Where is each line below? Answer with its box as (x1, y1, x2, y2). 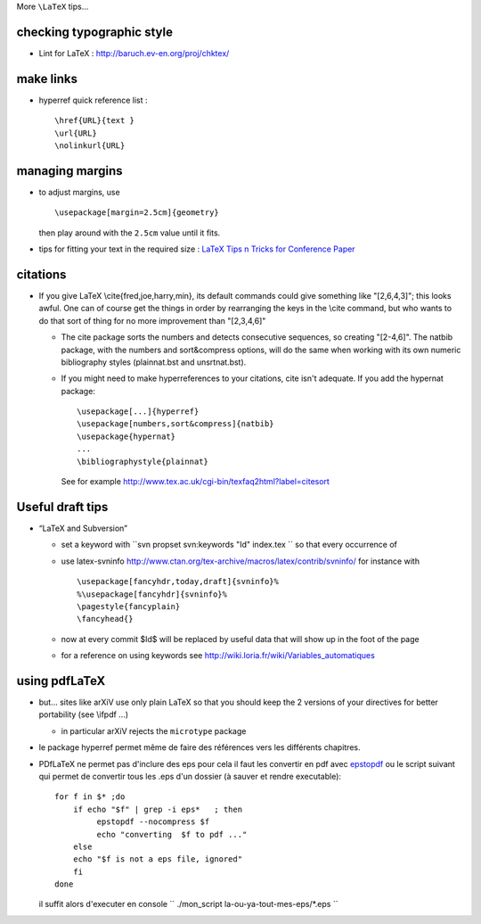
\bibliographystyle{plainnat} (77, 456, 209, 466)
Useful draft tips (16, 499, 109, 515)
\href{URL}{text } (54, 116, 135, 126)
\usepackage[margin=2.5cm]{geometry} (54, 208, 220, 218)
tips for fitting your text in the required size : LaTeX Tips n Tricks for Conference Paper (38, 243, 355, 254)
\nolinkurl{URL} (54, 140, 126, 151)
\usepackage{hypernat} (77, 431, 176, 441)
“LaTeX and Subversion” (38, 523, 128, 533)
